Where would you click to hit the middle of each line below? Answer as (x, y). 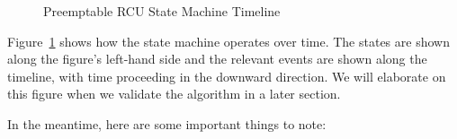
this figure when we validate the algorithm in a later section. (174, 94)
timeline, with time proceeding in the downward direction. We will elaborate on (227, 76)
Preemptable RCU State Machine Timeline (162, 11)
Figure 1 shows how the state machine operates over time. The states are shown (228, 41)
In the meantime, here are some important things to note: (167, 123)
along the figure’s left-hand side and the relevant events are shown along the (217, 59)
